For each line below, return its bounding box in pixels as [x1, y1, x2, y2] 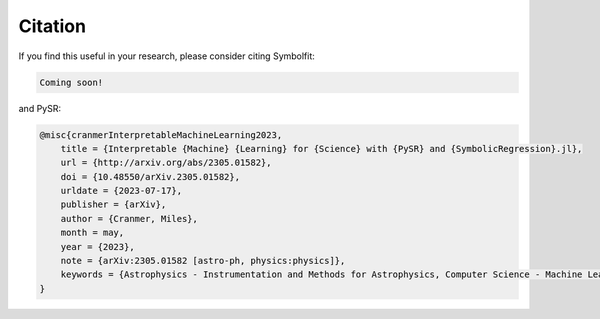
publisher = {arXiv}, [60, 199, 167, 210]
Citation [18, 15, 87, 37]
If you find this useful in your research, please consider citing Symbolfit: [18, 50, 315, 62]
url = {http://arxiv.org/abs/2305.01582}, [60, 157, 272, 169]
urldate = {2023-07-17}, [60, 185, 183, 197]
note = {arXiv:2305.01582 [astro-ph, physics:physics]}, [60, 255, 346, 267]
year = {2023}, [60, 241, 135, 252]
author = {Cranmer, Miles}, [60, 213, 199, 224]
